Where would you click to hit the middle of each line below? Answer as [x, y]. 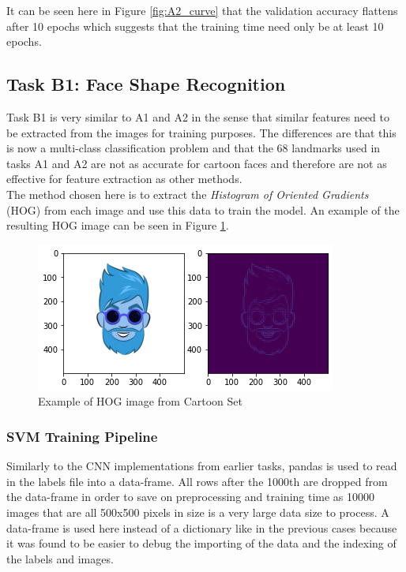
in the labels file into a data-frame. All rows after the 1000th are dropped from [197, 481]
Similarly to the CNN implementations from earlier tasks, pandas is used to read [202, 466]
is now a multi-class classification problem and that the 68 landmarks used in [194, 148]
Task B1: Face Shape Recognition [146, 84]
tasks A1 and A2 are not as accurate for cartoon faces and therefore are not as [197, 163]
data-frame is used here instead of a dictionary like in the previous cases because [202, 527]
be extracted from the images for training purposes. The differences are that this [201, 132]
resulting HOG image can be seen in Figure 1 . [118, 225]
